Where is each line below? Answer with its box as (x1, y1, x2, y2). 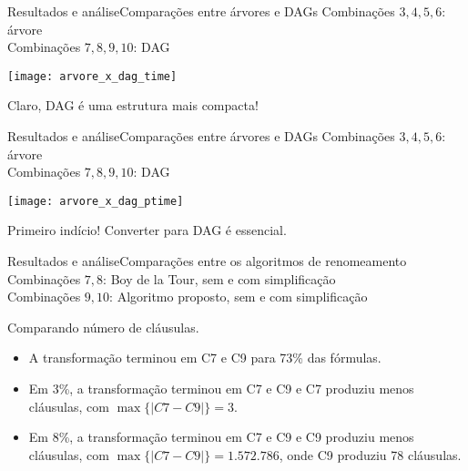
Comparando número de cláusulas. (7, 317, 199, 336)
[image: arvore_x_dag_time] (7, 69, 178, 83)
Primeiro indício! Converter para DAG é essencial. (7, 220, 287, 240)
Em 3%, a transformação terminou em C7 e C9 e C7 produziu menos (28, 379, 414, 398)
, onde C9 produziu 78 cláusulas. (279, 445, 462, 464)
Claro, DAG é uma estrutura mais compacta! (7, 96, 259, 115)
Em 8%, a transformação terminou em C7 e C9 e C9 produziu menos (28, 427, 414, 446)
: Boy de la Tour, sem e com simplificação (103, 269, 336, 288)
